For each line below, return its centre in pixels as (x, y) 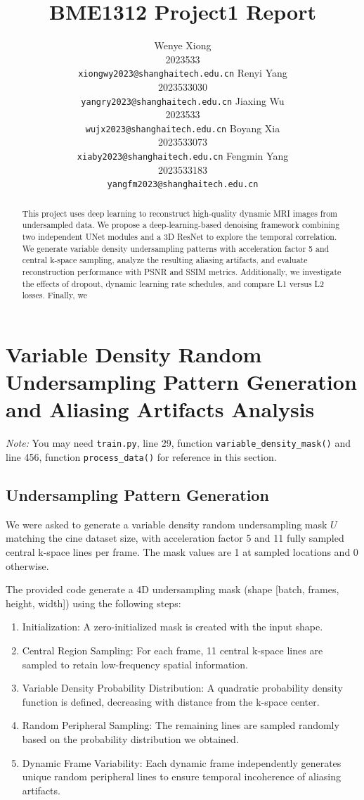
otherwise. (27, 565)
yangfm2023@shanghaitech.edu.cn (183, 185)
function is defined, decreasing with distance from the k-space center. (171, 701)
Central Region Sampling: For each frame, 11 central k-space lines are (173, 650)
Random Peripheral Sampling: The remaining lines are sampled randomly (181, 725)
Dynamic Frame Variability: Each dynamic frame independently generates (182, 762)
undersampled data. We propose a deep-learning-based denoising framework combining (181, 225)
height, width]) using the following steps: (93, 603)
